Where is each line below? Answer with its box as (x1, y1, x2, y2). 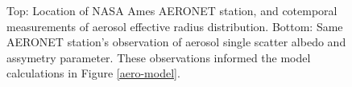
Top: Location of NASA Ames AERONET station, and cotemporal (6, 2, 338, 18)
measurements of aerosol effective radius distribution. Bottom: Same (6, 18, 343, 34)
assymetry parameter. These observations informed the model (6, 49, 311, 65)
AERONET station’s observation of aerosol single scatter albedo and (6, 34, 346, 50)
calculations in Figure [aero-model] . (6, 65, 180, 81)
